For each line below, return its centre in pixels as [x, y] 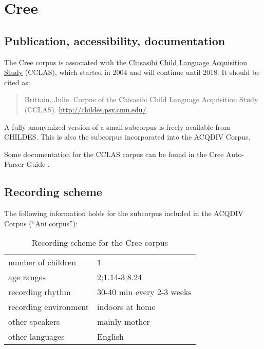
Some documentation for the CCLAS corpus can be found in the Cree [114, 154]
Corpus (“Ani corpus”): [41, 223]
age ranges [27, 277]
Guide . [38, 164]
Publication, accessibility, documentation [115, 40]
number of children [42, 262]
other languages [36, 337]
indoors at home [126, 307]
